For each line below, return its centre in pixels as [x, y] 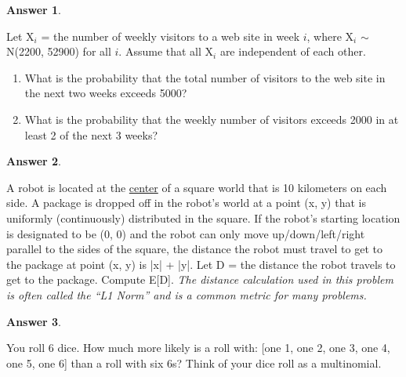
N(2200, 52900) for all [59, 51]
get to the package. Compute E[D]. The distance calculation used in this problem [200, 279]
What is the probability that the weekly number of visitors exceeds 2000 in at [212, 119]
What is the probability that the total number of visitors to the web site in [205, 77]
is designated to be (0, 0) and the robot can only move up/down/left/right [186, 233]
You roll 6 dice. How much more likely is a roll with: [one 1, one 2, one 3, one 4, [198, 348]
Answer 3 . [34, 321]
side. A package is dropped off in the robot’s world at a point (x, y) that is [186, 203]
